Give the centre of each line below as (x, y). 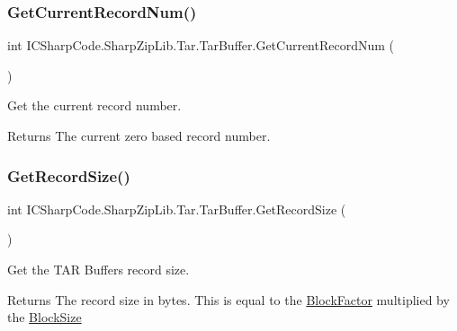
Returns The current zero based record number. (139, 135)
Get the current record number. (94, 105)
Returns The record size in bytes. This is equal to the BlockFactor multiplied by (228, 299)
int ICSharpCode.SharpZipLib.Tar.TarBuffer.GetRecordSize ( (177, 209)
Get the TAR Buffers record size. (99, 269)
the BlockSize (45, 317)
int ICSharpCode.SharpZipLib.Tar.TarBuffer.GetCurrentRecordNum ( (201, 45)
